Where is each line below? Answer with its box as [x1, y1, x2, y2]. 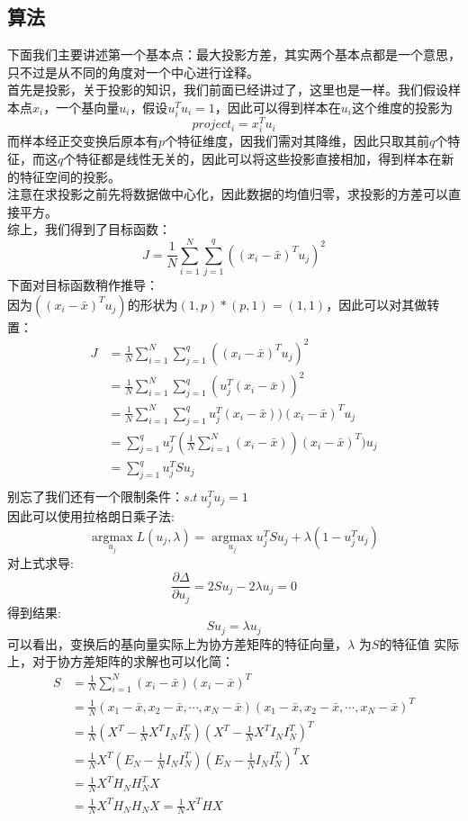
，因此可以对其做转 [326, 294, 440, 313]
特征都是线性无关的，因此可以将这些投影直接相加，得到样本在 [76, 149, 442, 167]
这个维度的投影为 [351, 97, 453, 116]
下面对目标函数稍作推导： [7, 275, 158, 294]
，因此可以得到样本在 [214, 97, 341, 116]
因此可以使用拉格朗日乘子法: [7, 507, 175, 526]
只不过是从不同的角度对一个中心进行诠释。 [7, 62, 259, 81]
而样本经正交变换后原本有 [7, 131, 158, 150]
